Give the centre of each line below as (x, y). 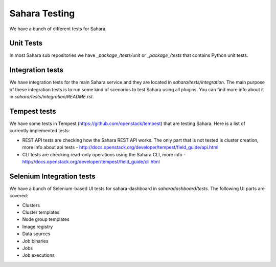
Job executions (38, 255)
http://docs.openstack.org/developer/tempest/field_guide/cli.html (91, 162)
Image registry (38, 227)
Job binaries (35, 241)
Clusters (31, 205)
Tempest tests (33, 111)
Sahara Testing (42, 13)
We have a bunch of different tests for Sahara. (58, 29)
